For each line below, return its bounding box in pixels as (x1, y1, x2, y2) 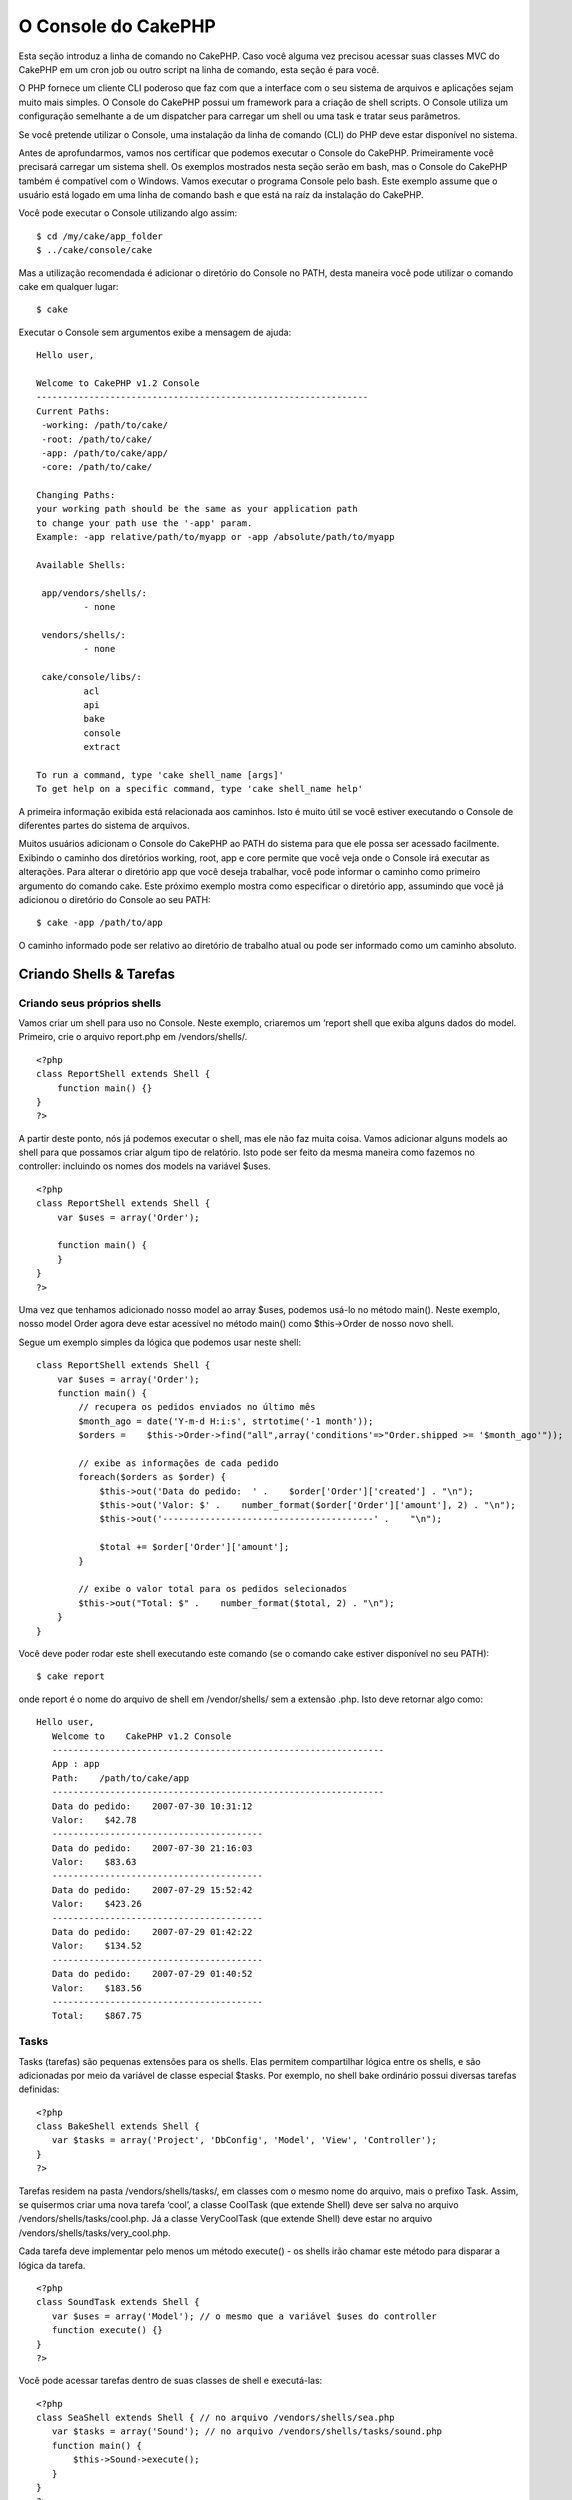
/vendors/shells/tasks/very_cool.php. (18, 2226, 171, 2239)
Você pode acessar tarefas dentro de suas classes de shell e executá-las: (18, 2375, 323, 2387)
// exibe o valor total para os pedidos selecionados (78, 1583, 348, 1595)
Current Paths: (36, 405, 111, 417)
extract (83, 741, 121, 753)
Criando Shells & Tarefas (18, 965, 175, 982)
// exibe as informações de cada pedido (78, 1457, 279, 1469)
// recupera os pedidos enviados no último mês (78, 1401, 316, 1413)
